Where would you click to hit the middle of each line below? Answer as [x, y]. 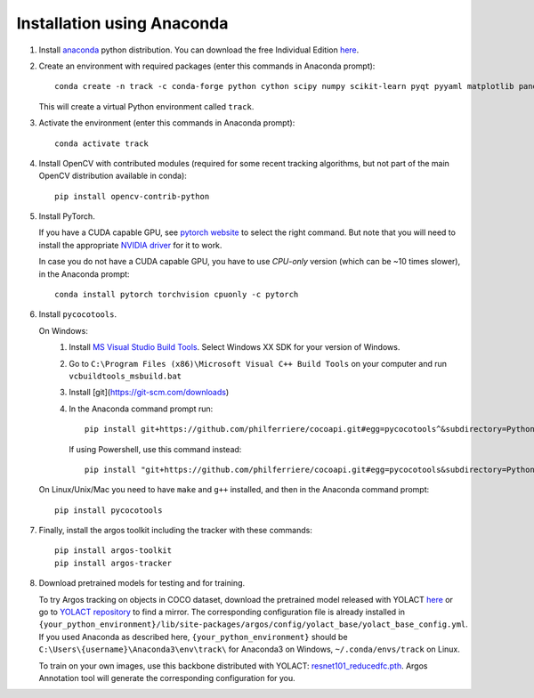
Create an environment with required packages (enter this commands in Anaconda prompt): [207, 66]
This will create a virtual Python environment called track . [146, 106]
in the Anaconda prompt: [84, 274]
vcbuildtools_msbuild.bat [125, 376]
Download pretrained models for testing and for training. [142, 583]
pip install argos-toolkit [113, 551]
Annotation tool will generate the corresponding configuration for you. [167, 678]
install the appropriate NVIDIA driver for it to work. [130, 245]
